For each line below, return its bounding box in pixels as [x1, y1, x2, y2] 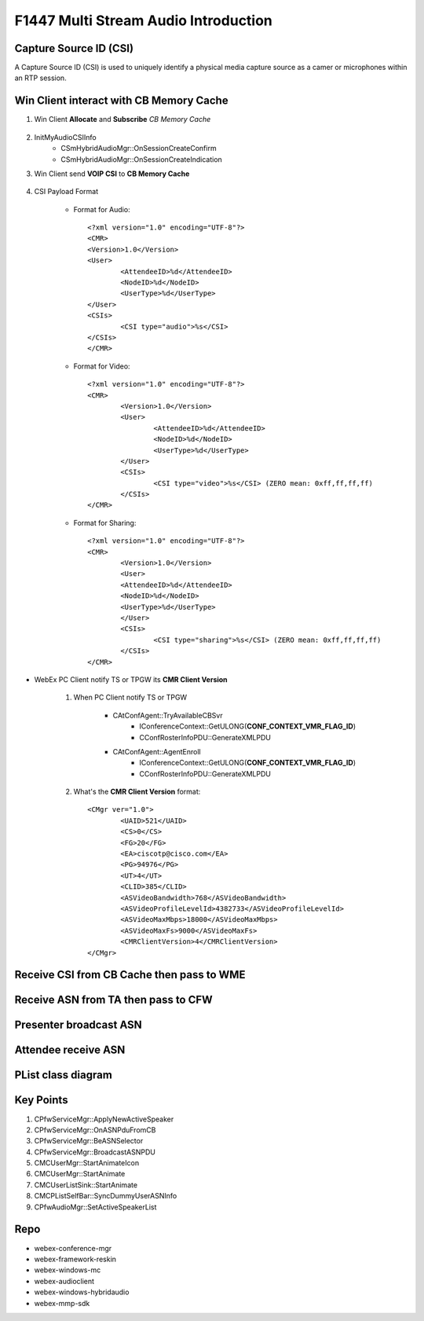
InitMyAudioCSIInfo [34, 132, 97, 141]
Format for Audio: [73, 204, 130, 214]
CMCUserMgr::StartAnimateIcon [34, 1158, 140, 1168]
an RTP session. [14, 73, 67, 83]
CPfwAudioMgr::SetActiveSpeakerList [34, 1202, 157, 1212]
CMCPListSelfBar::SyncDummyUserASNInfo [34, 1191, 177, 1201]
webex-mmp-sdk [34, 1298, 90, 1308]
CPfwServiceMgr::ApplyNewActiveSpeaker [34, 1114, 174, 1124]
